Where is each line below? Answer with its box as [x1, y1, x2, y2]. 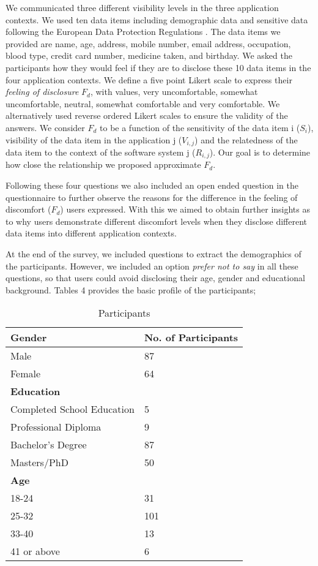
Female [10, 366, 41, 381]
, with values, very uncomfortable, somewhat [90, 85, 258, 98]
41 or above [10, 544, 60, 559]
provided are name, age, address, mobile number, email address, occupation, [6, 37, 291, 50]
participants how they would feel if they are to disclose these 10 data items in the [6, 61, 311, 74]
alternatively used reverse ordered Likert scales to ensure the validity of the [6, 109, 288, 122]
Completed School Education [10, 402, 135, 417]
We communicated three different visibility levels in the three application [6, 1, 279, 13]
